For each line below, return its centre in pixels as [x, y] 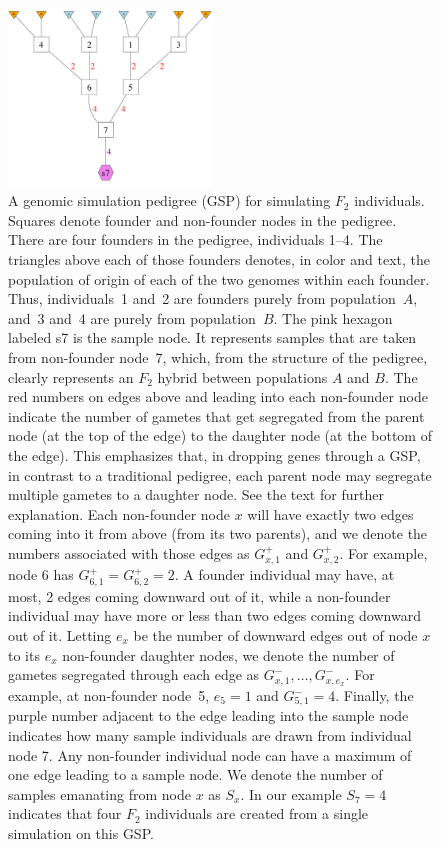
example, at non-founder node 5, [109, 695]
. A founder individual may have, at [284, 574]
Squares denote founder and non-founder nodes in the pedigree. [202, 219]
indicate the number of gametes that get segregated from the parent [216, 415]
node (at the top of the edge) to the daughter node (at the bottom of [220, 435]
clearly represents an [71, 376]
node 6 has [41, 574]
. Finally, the [374, 695]
